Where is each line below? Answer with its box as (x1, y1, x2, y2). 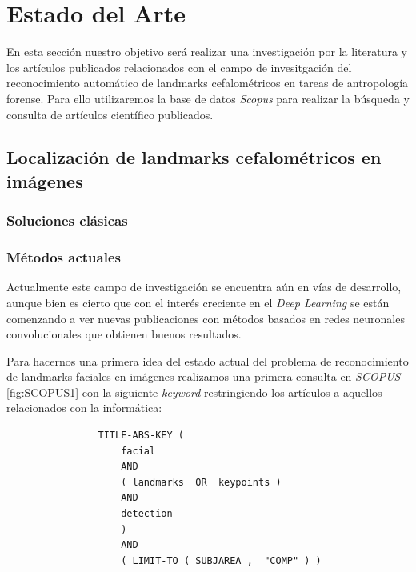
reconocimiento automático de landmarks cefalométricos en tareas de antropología (6, 74, 409, 91)
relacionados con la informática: (6, 399, 162, 416)
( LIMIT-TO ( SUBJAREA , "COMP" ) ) (121, 554, 322, 566)
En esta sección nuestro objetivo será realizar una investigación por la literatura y (6, 43, 407, 60)
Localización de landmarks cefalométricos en (6, 145, 382, 170)
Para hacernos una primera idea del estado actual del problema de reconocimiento (6, 352, 409, 369)
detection (121, 508, 173, 520)
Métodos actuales (6, 247, 121, 267)
